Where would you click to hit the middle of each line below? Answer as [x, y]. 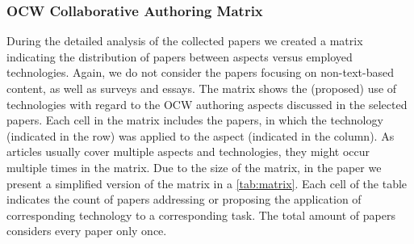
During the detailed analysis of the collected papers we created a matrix [185, 41]
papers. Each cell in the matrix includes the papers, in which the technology [195, 120]
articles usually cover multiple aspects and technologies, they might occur [188, 151]
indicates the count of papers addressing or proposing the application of [184, 199]
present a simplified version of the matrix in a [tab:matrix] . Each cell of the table [207, 183]
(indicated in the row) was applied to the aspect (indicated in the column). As [201, 135]
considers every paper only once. [87, 231]
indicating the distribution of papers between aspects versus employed [180, 56]
